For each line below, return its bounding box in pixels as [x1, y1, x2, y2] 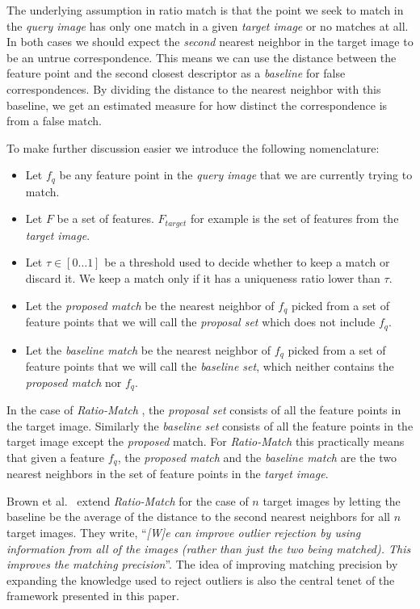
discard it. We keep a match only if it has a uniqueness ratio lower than [25, 270, 380, 287]
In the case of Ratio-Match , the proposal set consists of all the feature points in [6, 401, 401, 418]
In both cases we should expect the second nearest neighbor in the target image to [6, 33, 414, 50]
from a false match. [6, 112, 102, 129]
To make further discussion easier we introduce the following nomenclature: [6, 139, 380, 156]
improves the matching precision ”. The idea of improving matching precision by [6, 556, 398, 573]
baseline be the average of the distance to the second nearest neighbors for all [6, 508, 390, 525]
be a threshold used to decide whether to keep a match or [104, 254, 390, 271]
